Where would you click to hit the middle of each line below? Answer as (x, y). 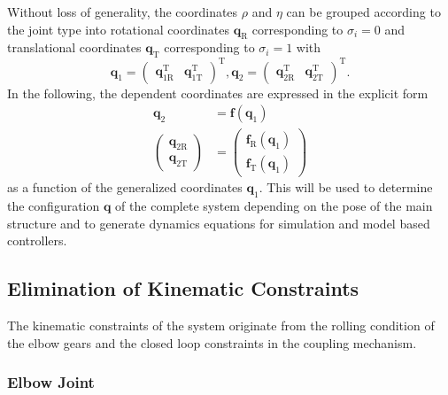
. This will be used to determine (346, 187)
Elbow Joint (51, 382)
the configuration (54, 206)
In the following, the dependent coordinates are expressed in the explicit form (218, 93)
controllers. (37, 240)
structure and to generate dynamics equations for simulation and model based (219, 223)
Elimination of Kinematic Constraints (183, 288)
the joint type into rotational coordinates (119, 29)
